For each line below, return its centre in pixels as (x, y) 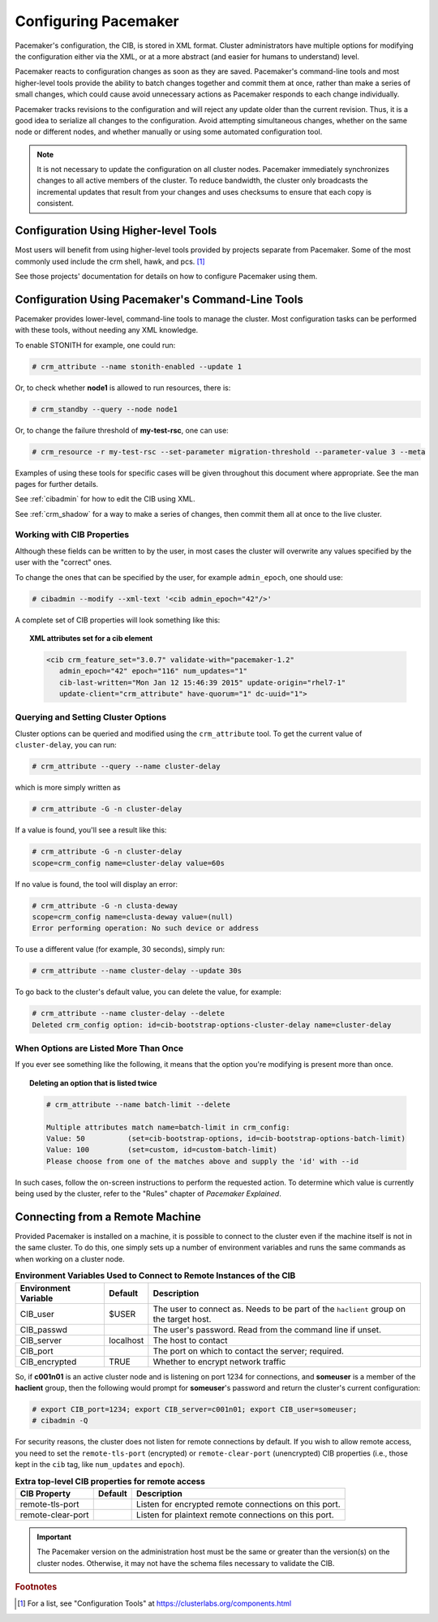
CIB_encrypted (48, 1362)
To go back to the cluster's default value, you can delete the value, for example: (148, 992)
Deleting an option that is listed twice (93, 1082)
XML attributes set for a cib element (91, 638)
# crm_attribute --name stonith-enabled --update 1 (137, 366)
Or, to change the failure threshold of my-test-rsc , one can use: (122, 430)
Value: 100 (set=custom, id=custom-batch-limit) (161, 1150)
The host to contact (190, 1340)
